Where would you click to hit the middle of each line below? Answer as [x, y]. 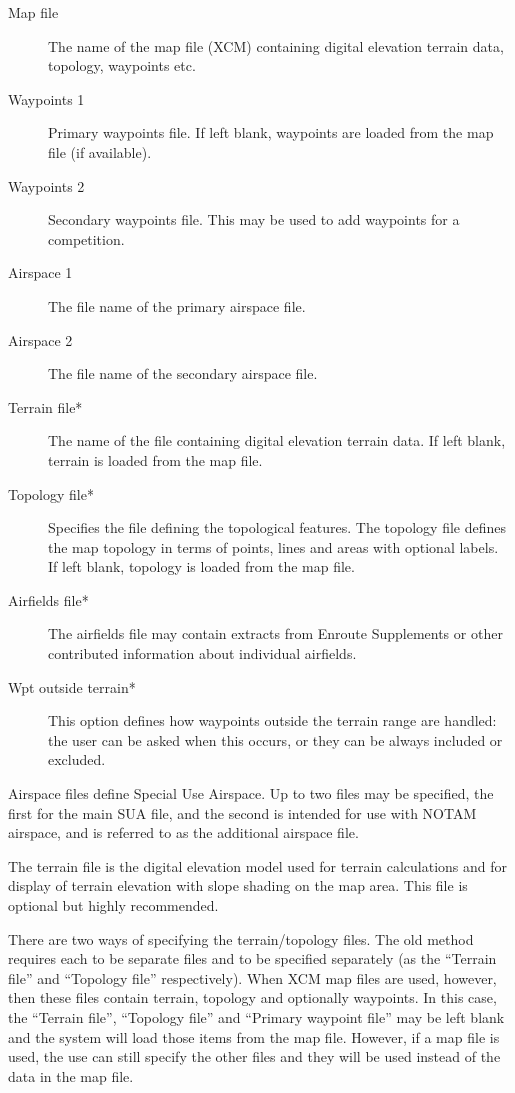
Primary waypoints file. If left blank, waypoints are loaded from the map [271, 132]
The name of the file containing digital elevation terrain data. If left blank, [277, 440]
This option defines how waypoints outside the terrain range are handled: [272, 720]
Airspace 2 [40, 339]
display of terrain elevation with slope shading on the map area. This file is [238, 885]
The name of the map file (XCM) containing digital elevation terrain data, [276, 45]
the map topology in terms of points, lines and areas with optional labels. [273, 546]
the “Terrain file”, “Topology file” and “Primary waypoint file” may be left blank [256, 1016]
